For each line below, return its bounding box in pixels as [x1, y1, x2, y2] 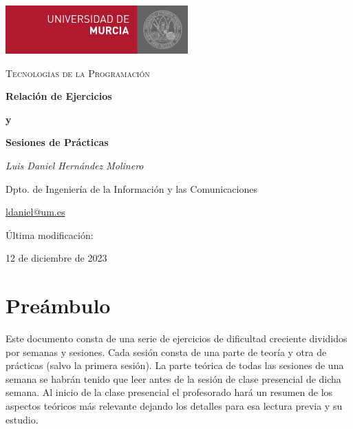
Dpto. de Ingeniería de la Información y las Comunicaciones [6, 181, 257, 196]
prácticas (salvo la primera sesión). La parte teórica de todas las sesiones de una [6, 358, 344, 373]
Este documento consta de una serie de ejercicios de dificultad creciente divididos [6, 331, 347, 346]
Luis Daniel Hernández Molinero [6, 158, 144, 172]
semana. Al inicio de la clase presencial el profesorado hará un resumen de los [6, 385, 333, 399]
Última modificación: [6, 227, 94, 242]
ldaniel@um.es [6, 205, 65, 219]
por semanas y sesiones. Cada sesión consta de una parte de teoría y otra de [6, 344, 327, 359]
